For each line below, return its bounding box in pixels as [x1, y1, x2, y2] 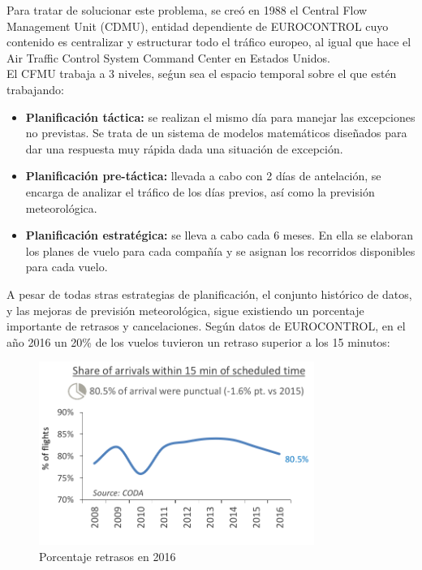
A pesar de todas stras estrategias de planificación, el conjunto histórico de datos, [6, 285, 412, 302]
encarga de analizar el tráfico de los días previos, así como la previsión [25, 183, 375, 200]
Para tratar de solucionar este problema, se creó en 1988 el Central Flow [6, 2, 368, 18]
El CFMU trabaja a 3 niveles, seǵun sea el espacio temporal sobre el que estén [6, 65, 397, 82]
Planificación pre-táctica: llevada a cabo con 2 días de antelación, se [25, 167, 381, 184]
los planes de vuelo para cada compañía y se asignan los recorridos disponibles [25, 242, 416, 259]
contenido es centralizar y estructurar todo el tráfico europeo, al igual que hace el [6, 33, 411, 50]
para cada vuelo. [25, 258, 108, 275]
